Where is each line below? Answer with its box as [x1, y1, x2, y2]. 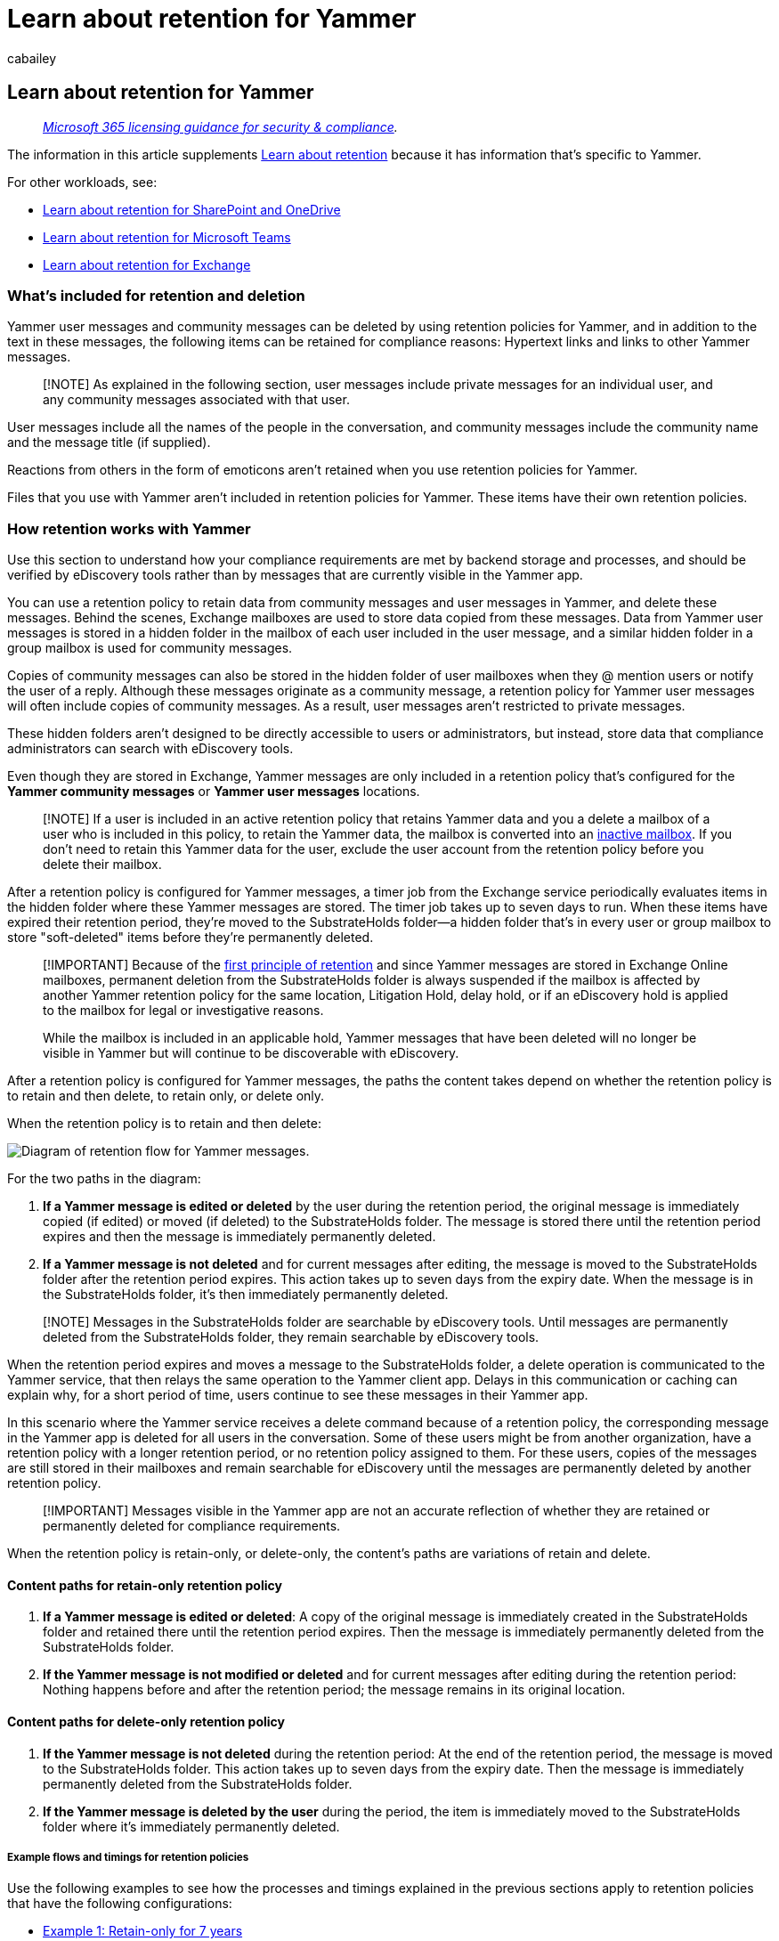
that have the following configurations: [7, 1896, 232, 1912]
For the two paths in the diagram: [7, 1171, 201, 1187]
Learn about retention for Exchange [43, 256, 251, 272]
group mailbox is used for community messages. [7, 640, 293, 656]
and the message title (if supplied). [7, 434, 211, 451]
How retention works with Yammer [7, 519, 251, 538]
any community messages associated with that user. [43, 392, 350, 408]
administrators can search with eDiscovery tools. [7, 741, 294, 757]
